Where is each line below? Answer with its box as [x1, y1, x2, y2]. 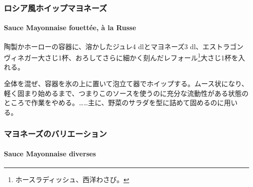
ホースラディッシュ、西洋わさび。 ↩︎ [15, 174, 129, 185]
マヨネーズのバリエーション [4, 128, 107, 140]
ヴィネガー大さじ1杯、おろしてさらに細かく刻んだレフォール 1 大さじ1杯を [4, 51, 238, 62]
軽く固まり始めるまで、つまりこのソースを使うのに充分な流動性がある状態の [4, 88, 249, 98]
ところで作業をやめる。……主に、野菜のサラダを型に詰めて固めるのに [4, 97, 224, 108]
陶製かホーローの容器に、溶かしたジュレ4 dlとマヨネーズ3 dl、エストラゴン [4, 41, 244, 51]
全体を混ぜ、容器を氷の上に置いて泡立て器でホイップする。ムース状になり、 [4, 78, 249, 89]
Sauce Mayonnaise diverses [4, 148, 96, 158]
